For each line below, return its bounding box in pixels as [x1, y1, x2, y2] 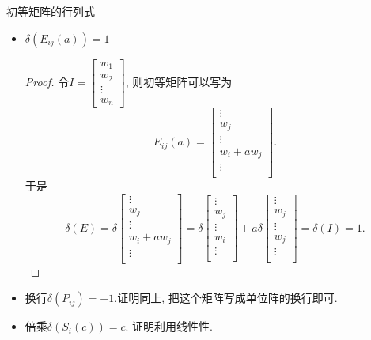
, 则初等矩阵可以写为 [125, 73, 233, 89]
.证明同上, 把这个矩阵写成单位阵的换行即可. [114, 289, 338, 306]
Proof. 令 [25, 73, 70, 89]
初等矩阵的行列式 [6, 3, 95, 19]
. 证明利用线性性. [125, 318, 213, 334]
